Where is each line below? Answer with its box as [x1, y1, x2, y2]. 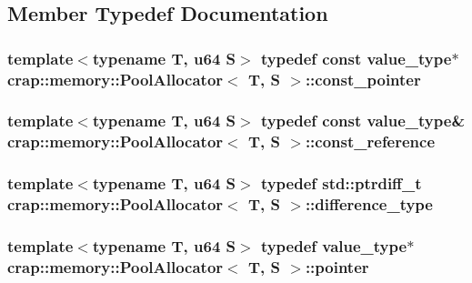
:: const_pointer [305, 67, 421, 90]
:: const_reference [305, 130, 436, 153]
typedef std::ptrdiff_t [260, 172, 422, 195]
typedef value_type [260, 235, 407, 257]
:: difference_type [305, 193, 433, 216]
